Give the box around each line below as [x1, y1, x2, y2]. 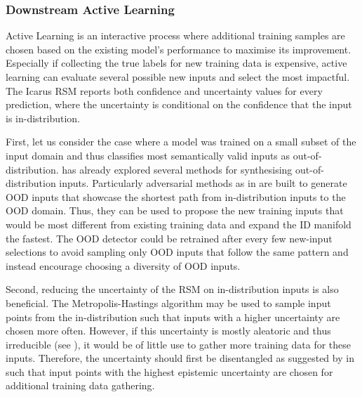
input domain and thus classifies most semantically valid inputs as [6, 148, 290, 162]
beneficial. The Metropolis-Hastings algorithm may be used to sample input [6, 295, 331, 310]
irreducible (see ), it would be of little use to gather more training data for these [6, 337, 351, 351]
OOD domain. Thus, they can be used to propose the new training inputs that [6, 203, 344, 218]
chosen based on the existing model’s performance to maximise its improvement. [6, 41, 351, 56]
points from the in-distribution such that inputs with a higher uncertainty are [6, 309, 340, 324]
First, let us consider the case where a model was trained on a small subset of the [6, 134, 356, 149]
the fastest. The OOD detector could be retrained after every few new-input [6, 230, 333, 245]
